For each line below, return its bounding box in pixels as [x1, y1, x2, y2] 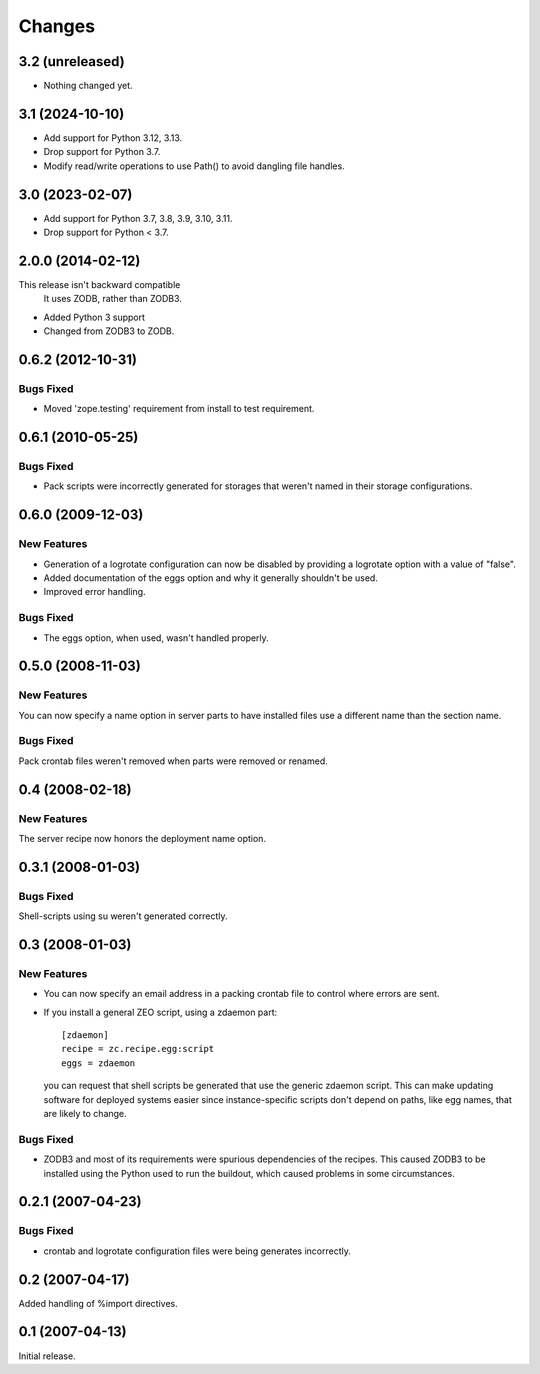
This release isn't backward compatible [18, 278, 181, 290]
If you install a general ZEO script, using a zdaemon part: [43, 1006, 278, 1018]
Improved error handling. [43, 586, 146, 598]
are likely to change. [43, 1108, 127, 1120]
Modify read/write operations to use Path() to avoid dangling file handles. [43, 160, 345, 172]
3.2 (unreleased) [18, 53, 125, 70]
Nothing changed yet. [43, 80, 134, 92]
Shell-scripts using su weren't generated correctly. [18, 910, 229, 922]
